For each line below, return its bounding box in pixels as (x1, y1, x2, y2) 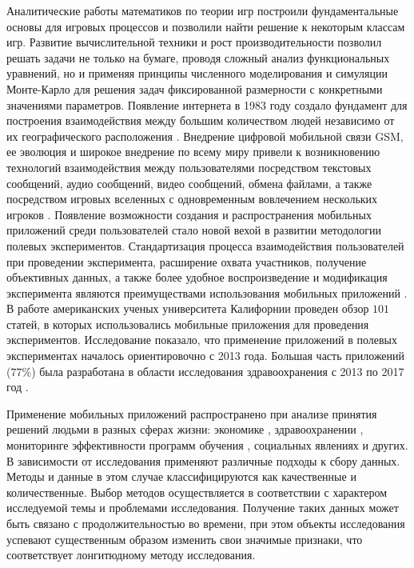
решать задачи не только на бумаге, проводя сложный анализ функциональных (6, 49, 390, 66)
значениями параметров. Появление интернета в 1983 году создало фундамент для (6, 96, 408, 113)
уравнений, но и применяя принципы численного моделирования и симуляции (6, 65, 388, 82)
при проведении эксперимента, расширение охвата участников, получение (6, 253, 367, 270)
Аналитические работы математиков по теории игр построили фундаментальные (6, 2, 399, 18)
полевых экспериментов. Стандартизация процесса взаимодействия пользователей (6, 237, 404, 254)
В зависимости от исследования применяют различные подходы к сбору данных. (6, 452, 400, 469)
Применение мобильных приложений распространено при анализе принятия (6, 405, 377, 422)
